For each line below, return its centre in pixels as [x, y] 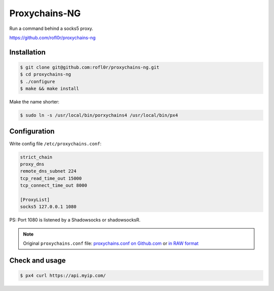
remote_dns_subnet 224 [48, 171]
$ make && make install [50, 89]
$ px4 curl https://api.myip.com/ [63, 276]
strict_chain [36, 157]
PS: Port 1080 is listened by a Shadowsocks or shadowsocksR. [75, 220]
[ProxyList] [35, 200]
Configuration [32, 131]
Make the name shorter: [34, 102]
